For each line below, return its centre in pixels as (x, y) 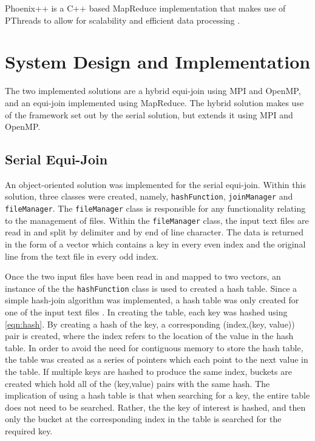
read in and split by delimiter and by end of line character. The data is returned (154, 232)
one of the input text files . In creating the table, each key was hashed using (146, 312)
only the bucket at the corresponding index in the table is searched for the (143, 419)
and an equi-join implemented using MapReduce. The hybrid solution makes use (154, 102)
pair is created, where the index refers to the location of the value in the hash (149, 336)
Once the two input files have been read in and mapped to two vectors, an (143, 276)
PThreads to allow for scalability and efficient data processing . (123, 20)
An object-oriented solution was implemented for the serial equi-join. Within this (155, 184)
